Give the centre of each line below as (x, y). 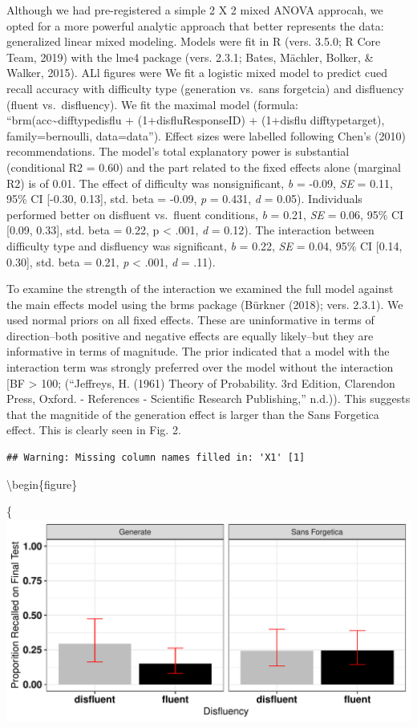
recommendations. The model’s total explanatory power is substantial (178, 151)
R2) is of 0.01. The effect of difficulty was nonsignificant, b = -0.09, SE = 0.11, (200, 183)
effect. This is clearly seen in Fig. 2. (94, 430)
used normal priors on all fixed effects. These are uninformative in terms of (190, 320)
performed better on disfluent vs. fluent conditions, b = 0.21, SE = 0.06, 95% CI (205, 214)
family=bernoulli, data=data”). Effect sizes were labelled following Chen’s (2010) (206, 135)
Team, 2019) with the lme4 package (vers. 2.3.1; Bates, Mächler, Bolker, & (190, 57)
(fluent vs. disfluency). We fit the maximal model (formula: (152, 104)
